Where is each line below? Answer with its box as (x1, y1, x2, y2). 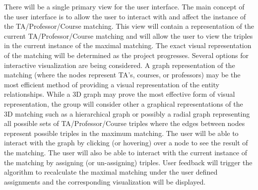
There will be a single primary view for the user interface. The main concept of (4, 1, 245, 11)
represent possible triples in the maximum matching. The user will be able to (4, 127, 239, 138)
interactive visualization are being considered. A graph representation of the (4, 60, 235, 70)
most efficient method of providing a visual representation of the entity (4, 79, 219, 89)
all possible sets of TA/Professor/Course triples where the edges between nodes (4, 118, 245, 128)
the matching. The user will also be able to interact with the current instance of (4, 147, 247, 157)
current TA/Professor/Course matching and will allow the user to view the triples (4, 30, 253, 41)
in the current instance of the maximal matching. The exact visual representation (4, 40, 252, 51)
